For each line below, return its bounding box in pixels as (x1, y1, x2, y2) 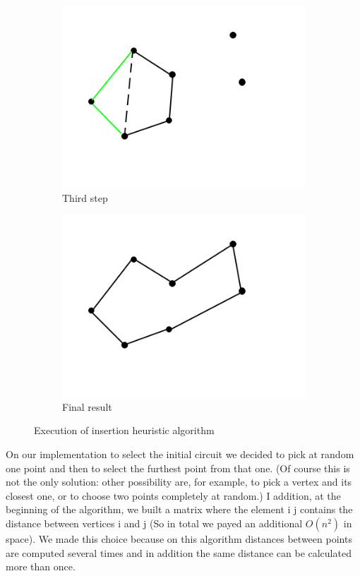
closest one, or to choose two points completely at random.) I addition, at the (6, 488, 341, 503)
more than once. (6, 559, 76, 574)
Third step (62, 190, 108, 205)
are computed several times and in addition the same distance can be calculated (6, 545, 352, 560)
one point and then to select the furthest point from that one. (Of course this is (6, 460, 350, 475)
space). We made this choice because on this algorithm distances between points (6, 531, 352, 546)
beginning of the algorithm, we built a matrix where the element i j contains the (6, 502, 353, 517)
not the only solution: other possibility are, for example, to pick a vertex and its (6, 474, 352, 489)
